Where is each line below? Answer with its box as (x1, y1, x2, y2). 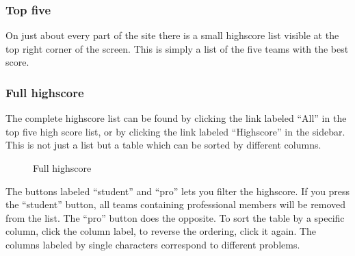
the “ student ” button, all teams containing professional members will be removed (5, 197, 346, 212)
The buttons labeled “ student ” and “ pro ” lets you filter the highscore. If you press (5, 183, 350, 198)
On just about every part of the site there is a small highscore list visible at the (5, 28, 339, 42)
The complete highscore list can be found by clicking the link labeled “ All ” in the (5, 111, 347, 125)
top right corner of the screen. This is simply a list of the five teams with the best (5, 41, 349, 55)
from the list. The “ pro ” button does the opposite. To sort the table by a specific (5, 210, 345, 225)
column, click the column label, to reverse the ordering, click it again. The (5, 224, 317, 238)
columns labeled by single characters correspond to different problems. (5, 237, 300, 251)
